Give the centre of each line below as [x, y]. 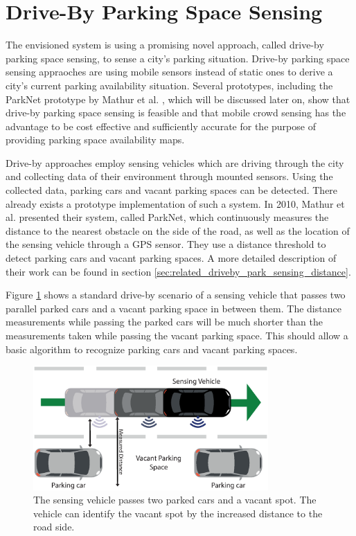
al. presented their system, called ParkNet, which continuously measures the [167, 217]
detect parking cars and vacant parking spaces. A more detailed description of [171, 258]
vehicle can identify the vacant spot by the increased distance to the [178, 513]
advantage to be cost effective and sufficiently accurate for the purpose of [161, 126]
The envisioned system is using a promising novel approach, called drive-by [165, 45]
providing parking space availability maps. [95, 140]
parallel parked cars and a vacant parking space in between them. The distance [173, 308]
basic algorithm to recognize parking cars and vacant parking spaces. [152, 349]
